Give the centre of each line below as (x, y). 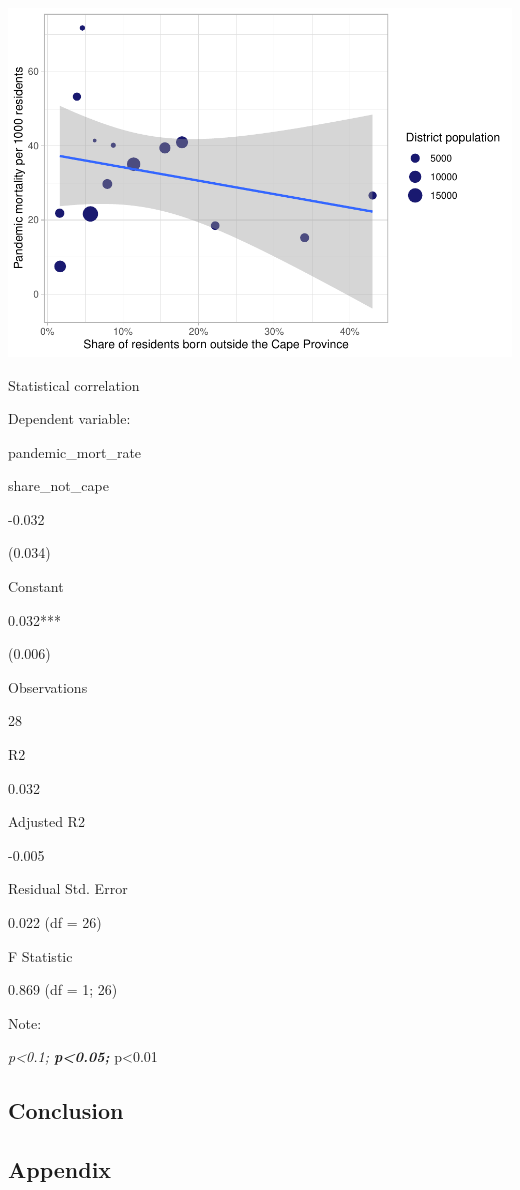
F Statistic (40, 955)
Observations (48, 686)
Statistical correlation (74, 384)
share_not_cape (58, 485)
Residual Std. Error (68, 888)
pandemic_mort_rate (75, 451)
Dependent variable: (69, 418)
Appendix (60, 1169)
